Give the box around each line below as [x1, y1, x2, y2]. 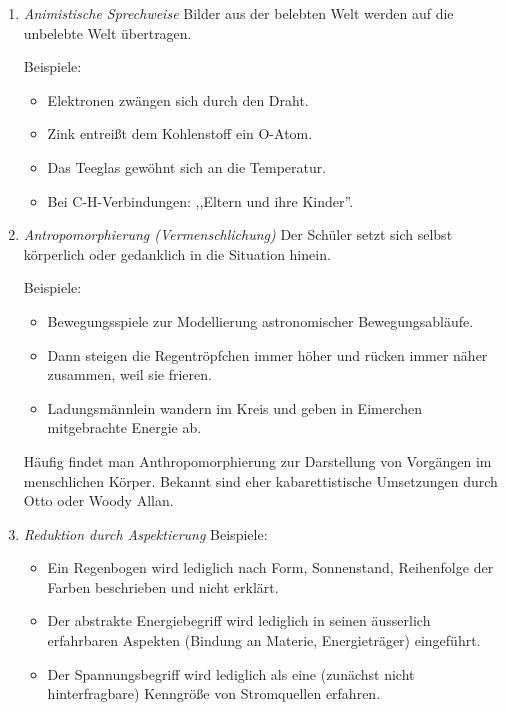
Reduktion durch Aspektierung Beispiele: [23, 523, 268, 544]
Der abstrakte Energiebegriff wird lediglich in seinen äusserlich [47, 610, 431, 631]
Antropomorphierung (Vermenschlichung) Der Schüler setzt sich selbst [23, 224, 453, 245]
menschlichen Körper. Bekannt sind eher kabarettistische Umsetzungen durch [23, 470, 498, 491]
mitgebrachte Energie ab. [47, 417, 202, 438]
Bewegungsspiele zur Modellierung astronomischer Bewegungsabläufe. [47, 310, 474, 331]
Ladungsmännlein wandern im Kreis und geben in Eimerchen [47, 397, 423, 418]
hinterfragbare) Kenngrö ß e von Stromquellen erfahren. [47, 683, 381, 704]
